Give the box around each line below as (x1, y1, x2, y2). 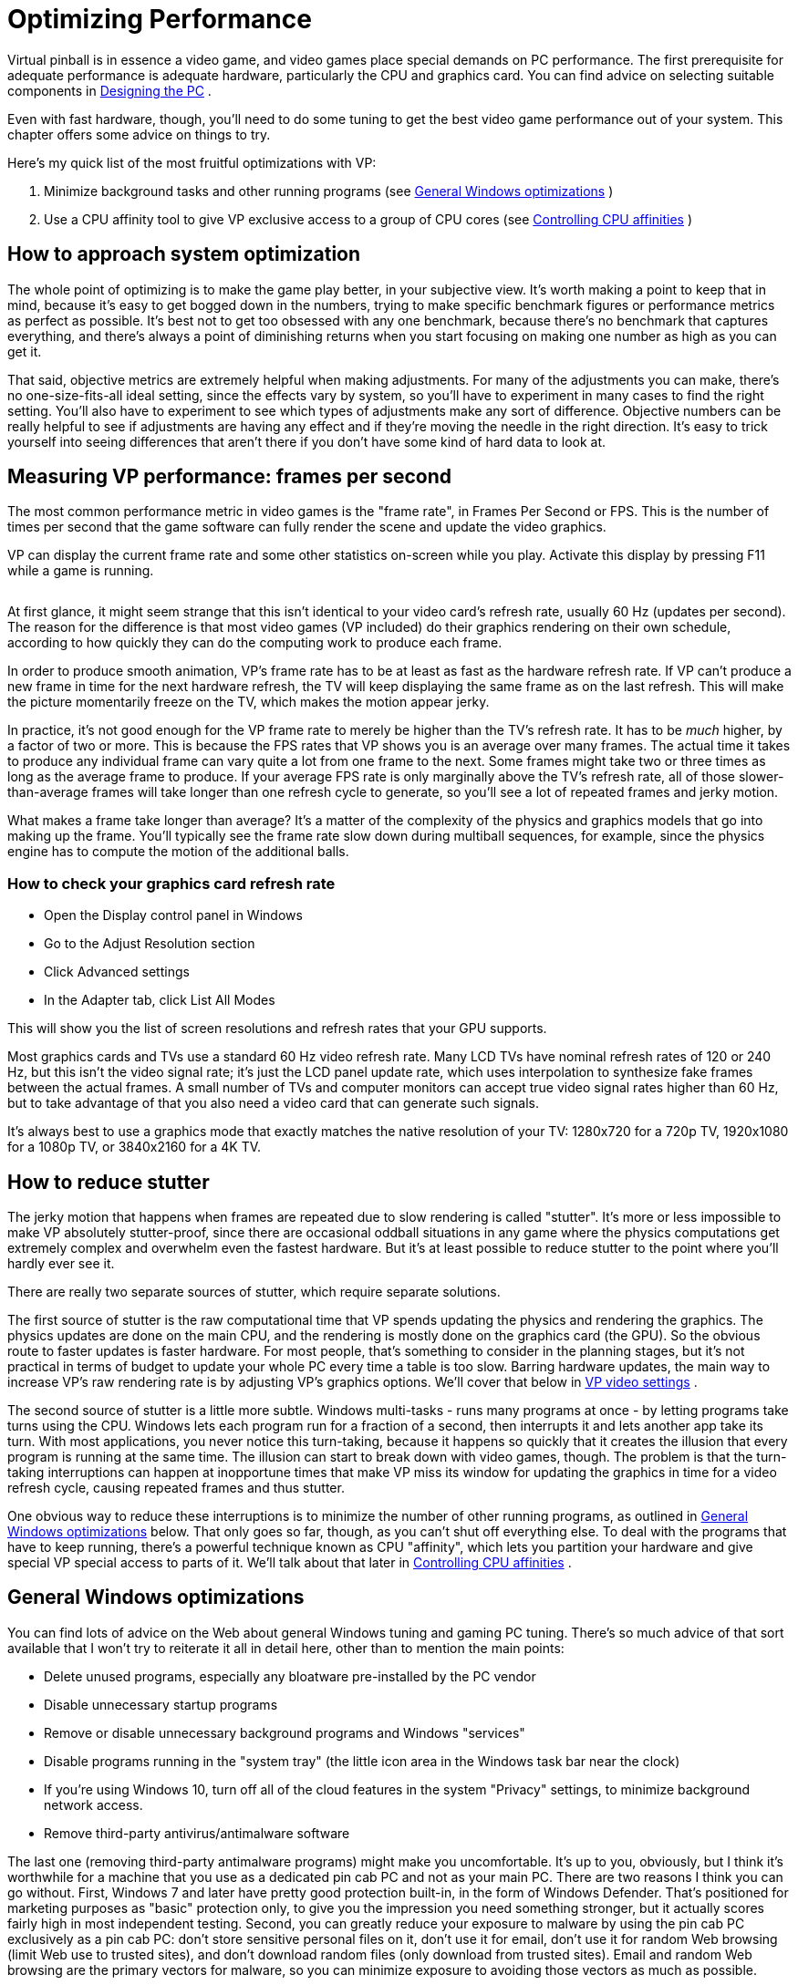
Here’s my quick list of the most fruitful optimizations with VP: (7, 154, 377, 171)
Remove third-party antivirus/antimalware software (44, 1825, 350, 1841)
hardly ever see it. (7, 1256, 115, 1272)
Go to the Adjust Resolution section (44, 936, 255, 952)
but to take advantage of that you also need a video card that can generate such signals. (7, 1095, 539, 1111)
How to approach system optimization (7, 243, 361, 266)
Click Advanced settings (44, 964, 190, 980)
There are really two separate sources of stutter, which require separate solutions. (7, 1284, 501, 1300)
